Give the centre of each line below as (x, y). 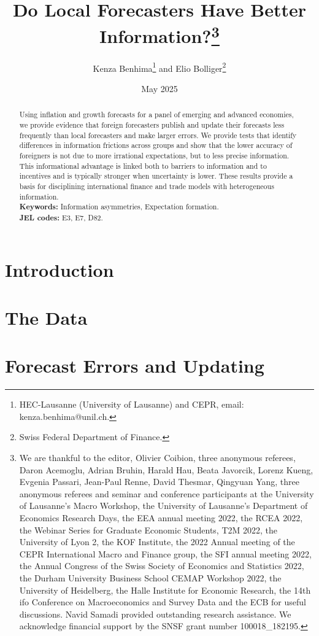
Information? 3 (159, 35)
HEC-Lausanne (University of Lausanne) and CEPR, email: (132, 404)
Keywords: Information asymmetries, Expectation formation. (119, 207)
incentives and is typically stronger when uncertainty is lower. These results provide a (156, 176)
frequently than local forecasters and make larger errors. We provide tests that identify (158, 135)
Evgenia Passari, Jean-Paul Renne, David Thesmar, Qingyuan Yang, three (159, 482)
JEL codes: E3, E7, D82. (61, 217)
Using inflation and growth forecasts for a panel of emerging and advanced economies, (156, 114)
